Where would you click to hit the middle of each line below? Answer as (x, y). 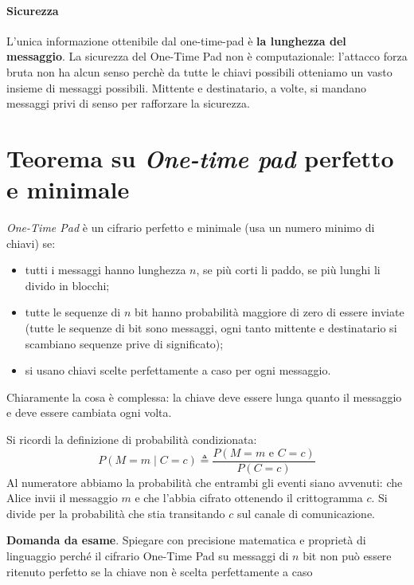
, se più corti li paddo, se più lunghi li (288, 270)
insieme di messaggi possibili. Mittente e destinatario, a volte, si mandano (187, 87)
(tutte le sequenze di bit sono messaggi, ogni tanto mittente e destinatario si (211, 328)
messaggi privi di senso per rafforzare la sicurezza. (128, 103)
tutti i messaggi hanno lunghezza (105, 270)
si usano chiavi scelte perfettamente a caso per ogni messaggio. (178, 370)
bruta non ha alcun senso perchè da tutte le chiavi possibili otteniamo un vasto (199, 71)
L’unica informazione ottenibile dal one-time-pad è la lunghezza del (176, 40)
